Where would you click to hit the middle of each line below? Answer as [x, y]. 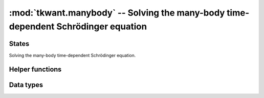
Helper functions [35, 69]
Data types [26, 85]
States [19, 44]
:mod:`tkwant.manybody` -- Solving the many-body [117, 13]
